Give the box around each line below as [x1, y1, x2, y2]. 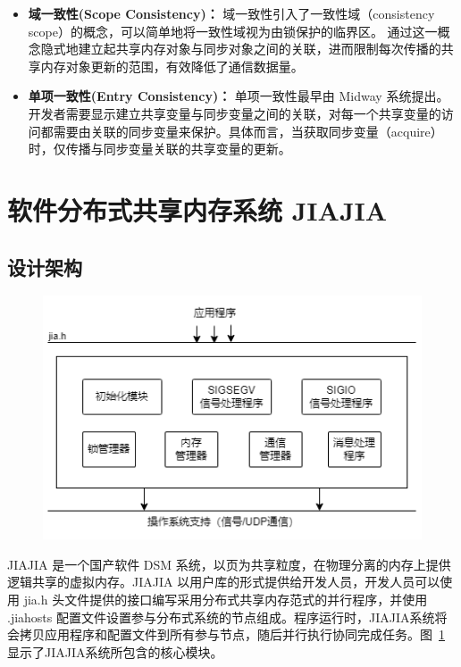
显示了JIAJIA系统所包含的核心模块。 [7, 642, 223, 661]
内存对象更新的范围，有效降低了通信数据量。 [40, 56, 304, 75]
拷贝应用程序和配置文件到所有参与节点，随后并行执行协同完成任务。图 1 [19, 625, 445, 644]
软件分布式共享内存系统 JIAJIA [7, 191, 388, 228]
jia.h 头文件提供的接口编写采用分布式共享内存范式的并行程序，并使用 [23, 589, 428, 608]
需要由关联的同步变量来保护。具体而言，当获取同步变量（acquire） [53, 121, 443, 140]
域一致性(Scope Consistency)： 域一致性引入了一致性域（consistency [28, 4, 435, 22]
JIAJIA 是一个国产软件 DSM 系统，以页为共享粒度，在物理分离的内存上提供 [7, 554, 451, 573]
